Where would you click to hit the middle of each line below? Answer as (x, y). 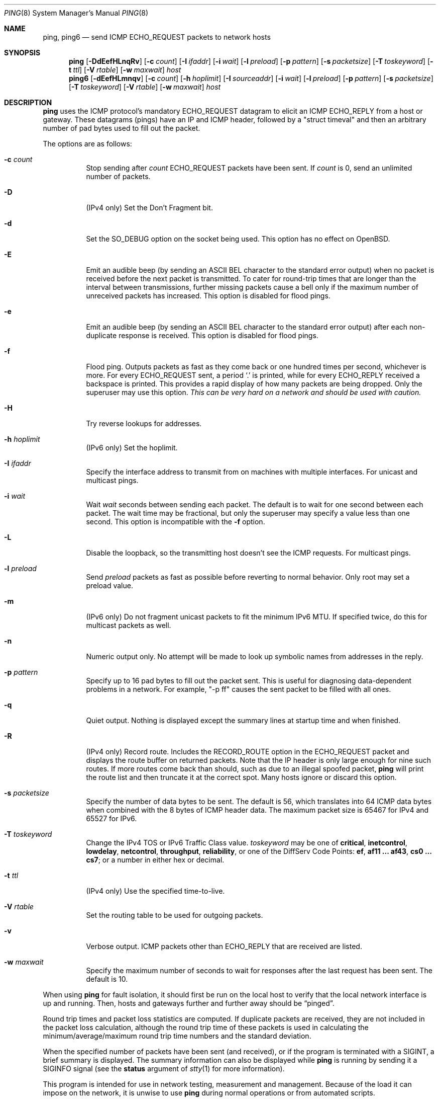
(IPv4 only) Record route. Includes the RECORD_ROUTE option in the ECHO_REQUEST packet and (248, 752)
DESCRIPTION (28, 102)
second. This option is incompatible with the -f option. (176, 522)
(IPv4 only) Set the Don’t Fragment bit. (149, 208)
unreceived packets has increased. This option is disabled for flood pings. (208, 296)
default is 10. (107, 979)
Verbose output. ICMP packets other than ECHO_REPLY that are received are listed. (224, 946)
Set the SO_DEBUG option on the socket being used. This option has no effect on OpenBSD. (238, 239)
